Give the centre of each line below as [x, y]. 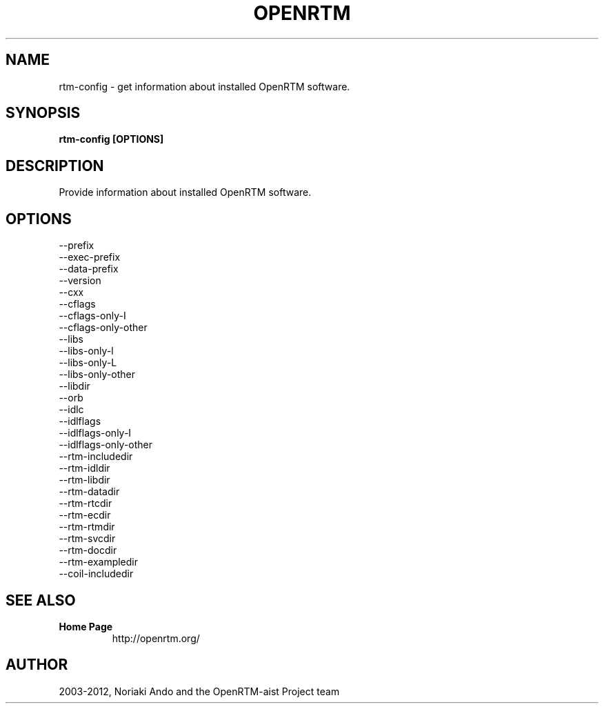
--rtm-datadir [89, 492]
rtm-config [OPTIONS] [111, 139]
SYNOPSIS [43, 113]
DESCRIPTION [55, 166]
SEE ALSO [41, 600]
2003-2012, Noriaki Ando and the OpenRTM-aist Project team [199, 691]
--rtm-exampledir [99, 562]
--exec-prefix [90, 257]
